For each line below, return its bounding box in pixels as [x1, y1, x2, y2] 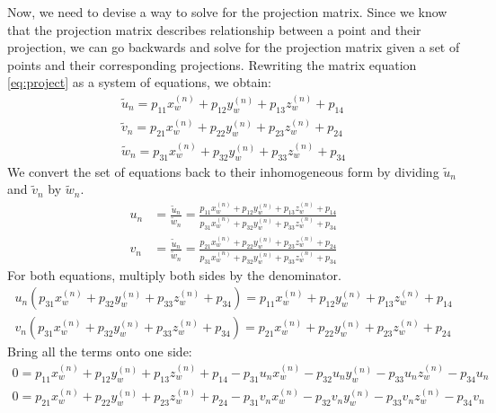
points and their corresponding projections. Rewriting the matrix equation [7, 55, 417, 74]
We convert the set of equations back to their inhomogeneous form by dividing [7, 162, 439, 180]
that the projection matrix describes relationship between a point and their [7, 20, 421, 39]
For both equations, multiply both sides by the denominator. [7, 265, 341, 284]
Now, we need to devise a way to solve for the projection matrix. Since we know [7, 3, 447, 21]
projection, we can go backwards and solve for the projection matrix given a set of [7, 38, 460, 57]
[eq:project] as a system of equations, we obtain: [7, 73, 271, 92]
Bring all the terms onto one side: [7, 342, 192, 361]
